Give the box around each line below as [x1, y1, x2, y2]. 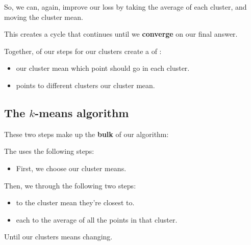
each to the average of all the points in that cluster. [16, 214, 178, 225]
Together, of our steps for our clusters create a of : [4, 45, 162, 56]
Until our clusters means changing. [4, 231, 113, 242]
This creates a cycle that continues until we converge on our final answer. [4, 29, 238, 39]
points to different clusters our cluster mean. [16, 79, 155, 90]
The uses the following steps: [4, 146, 94, 156]
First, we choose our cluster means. [16, 162, 127, 173]
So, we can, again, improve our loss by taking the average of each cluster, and [4, 2, 247, 12]
